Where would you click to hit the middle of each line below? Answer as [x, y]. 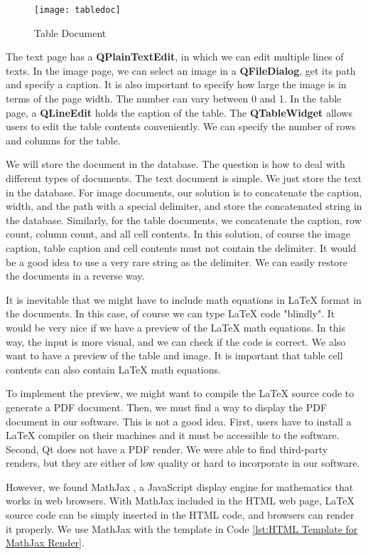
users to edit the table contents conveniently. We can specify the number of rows [181, 126]
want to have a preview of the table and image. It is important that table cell [174, 355]
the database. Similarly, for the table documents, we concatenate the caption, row [184, 220]
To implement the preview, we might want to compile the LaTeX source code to [180, 393]
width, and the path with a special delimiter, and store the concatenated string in [184, 206]
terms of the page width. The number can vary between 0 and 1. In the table [174, 99]
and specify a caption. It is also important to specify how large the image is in [176, 84]
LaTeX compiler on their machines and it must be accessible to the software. [173, 435]
